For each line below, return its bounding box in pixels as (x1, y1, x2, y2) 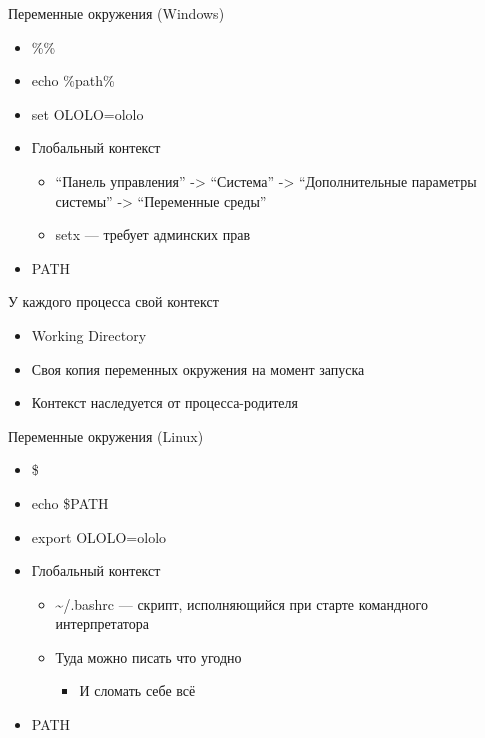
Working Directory (31, 324, 147, 345)
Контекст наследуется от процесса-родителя (31, 392, 298, 413)
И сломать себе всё (79, 680, 196, 701)
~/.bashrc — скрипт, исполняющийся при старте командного (55, 593, 428, 614)
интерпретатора (55, 613, 149, 634)
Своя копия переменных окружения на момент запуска (31, 358, 365, 379)
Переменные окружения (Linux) (8, 425, 204, 446)
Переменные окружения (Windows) (8, 3, 225, 23)
